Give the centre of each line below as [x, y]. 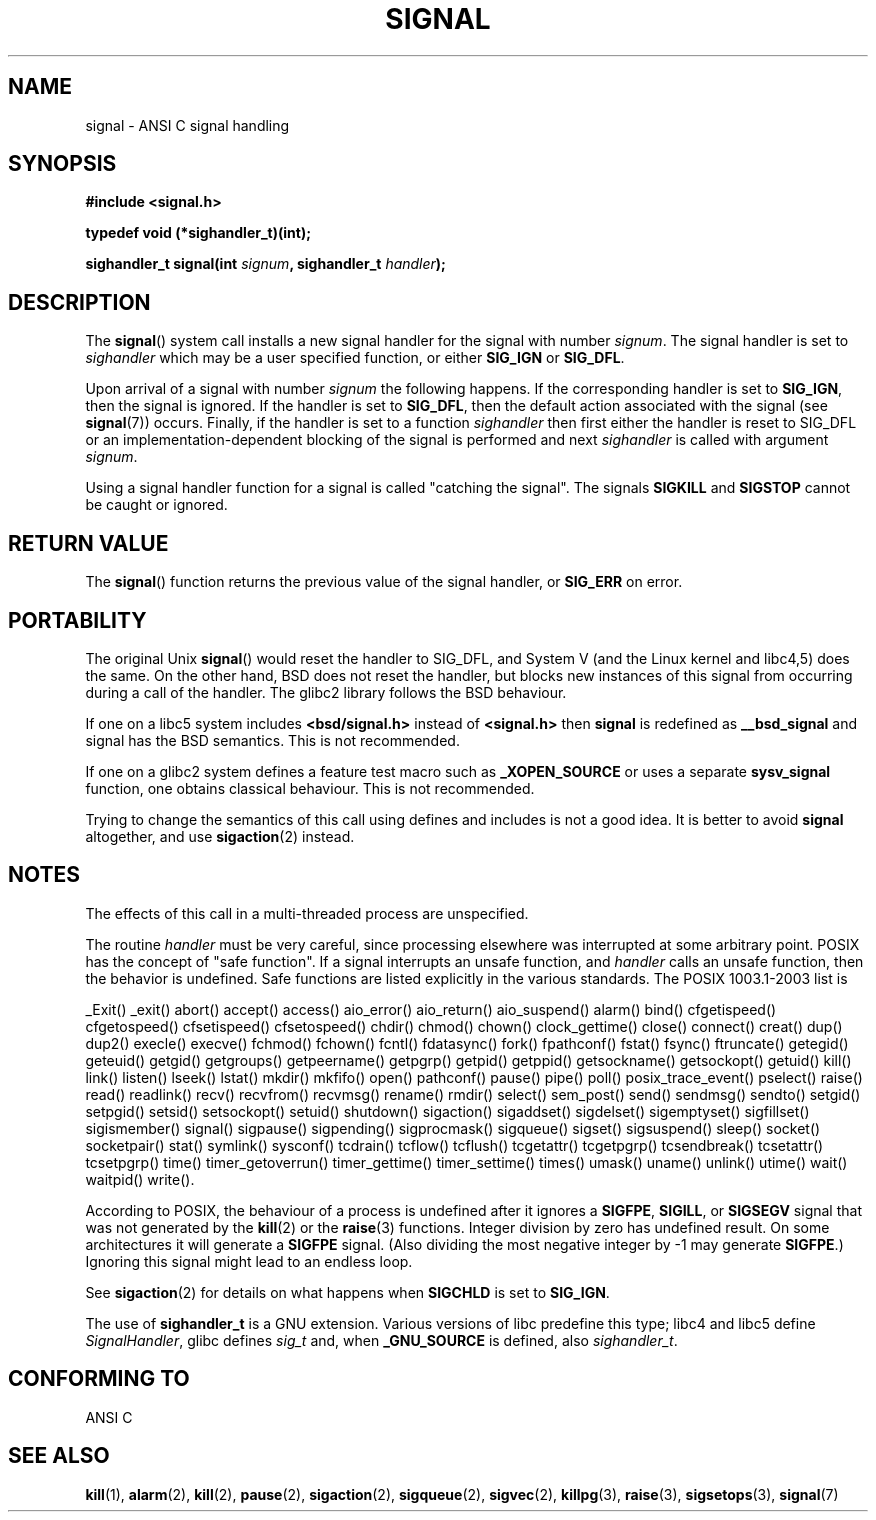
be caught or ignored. [156, 505]
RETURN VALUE [88, 543]
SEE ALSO [59, 1456]
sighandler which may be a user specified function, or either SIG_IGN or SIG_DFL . [355, 358]
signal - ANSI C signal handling [187, 125]
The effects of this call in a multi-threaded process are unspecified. [307, 913]
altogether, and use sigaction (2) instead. [220, 836]
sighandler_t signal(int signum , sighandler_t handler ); [265, 264]
